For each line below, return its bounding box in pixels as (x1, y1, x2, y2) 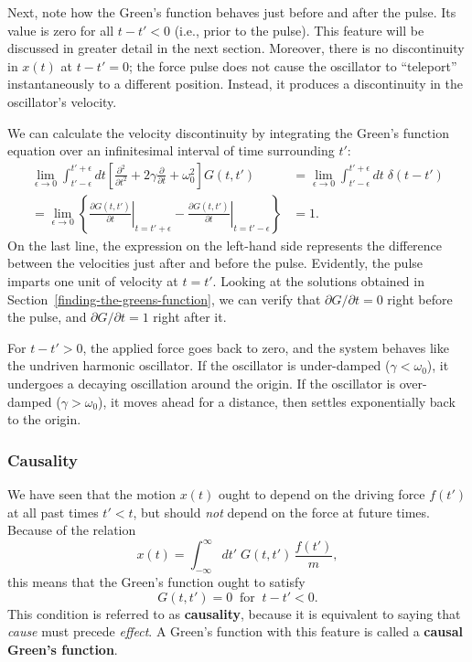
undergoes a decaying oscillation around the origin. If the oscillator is (7, 373, 395, 392)
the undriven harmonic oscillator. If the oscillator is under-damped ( (7, 356, 391, 375)
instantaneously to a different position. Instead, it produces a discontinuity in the (7, 74, 463, 93)
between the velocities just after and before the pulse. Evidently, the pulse (7, 253, 424, 272)
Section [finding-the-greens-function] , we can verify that (7, 289, 321, 308)
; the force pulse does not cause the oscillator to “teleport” (128, 56, 457, 75)
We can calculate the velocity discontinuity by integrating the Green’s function (7, 123, 449, 142)
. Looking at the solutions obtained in (212, 272, 424, 290)
